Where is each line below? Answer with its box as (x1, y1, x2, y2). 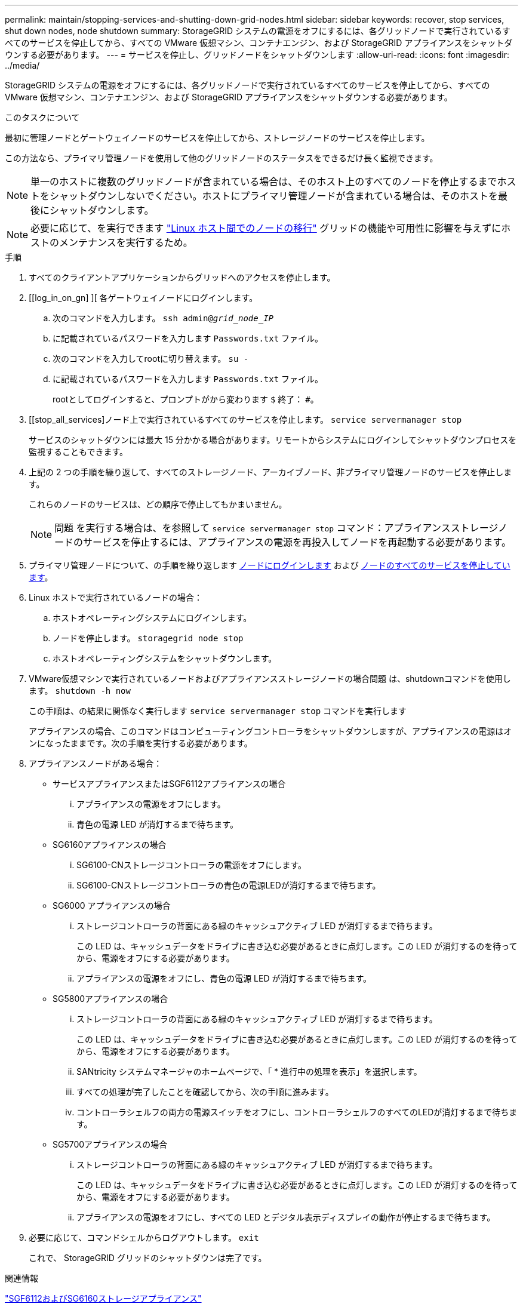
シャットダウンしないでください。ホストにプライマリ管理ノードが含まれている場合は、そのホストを (50, 190, 499, 202)
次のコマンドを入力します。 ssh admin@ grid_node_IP (53, 313, 273, 323)
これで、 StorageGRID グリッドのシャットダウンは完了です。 (29, 1253, 267, 1263)
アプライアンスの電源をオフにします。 (76, 799, 226, 809)
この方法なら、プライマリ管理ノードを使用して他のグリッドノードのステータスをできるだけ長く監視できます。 (5, 153, 438, 163)
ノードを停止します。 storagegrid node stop (53, 633, 244, 643)
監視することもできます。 (29, 447, 128, 457)
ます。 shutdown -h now (29, 685, 131, 696)
